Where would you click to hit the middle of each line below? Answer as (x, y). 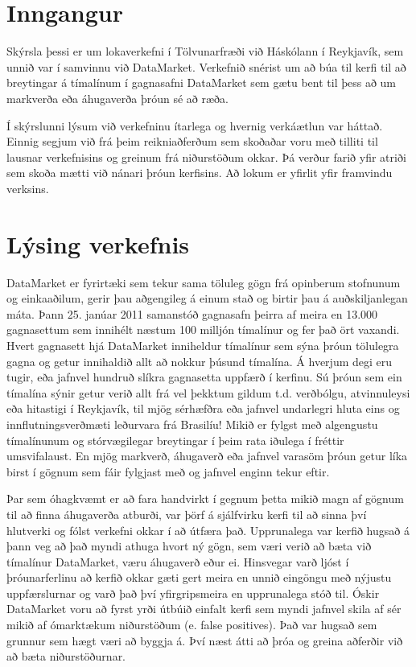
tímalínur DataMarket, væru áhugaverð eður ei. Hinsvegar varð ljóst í (178, 561)
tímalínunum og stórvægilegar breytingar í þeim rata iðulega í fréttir (175, 440)
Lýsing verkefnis (98, 243)
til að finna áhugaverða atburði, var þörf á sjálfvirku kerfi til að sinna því (187, 514)
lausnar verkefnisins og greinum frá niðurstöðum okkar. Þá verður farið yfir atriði (206, 156)
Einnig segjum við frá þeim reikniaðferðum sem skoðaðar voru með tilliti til (192, 141)
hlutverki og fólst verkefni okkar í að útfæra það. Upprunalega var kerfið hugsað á (208, 530)
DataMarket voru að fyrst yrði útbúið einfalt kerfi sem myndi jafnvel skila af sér (204, 609)
